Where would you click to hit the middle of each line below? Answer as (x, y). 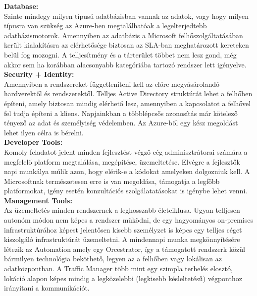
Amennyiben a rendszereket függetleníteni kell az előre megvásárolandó (112, 84)
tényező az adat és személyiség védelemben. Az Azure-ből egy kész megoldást (121, 123)
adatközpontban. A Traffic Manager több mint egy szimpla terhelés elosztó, (118, 268)
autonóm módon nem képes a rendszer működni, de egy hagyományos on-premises (128, 220)
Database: (21, 6)
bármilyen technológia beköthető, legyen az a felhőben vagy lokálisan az (113, 259)
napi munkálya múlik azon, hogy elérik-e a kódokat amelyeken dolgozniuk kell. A (127, 171)
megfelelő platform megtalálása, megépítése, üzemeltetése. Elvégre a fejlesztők (122, 161)
